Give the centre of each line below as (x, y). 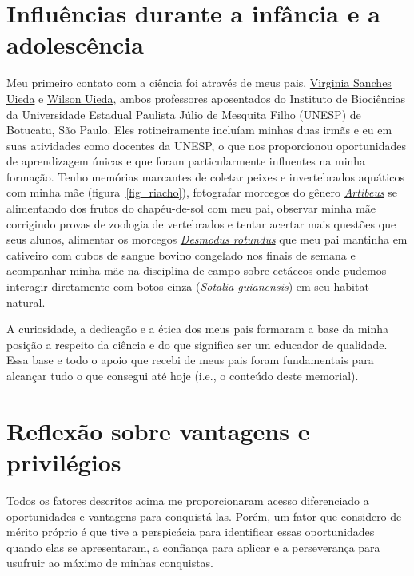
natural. (26, 302)
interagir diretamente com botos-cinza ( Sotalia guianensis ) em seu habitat (188, 286)
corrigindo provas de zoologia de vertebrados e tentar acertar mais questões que (201, 223)
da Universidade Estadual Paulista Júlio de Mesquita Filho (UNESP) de (184, 114)
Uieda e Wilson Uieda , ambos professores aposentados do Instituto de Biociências (206, 98)
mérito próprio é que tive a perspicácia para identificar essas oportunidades (191, 532)
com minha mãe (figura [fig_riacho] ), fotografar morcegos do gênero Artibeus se (202, 192)
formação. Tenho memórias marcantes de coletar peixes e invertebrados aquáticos (205, 176)
